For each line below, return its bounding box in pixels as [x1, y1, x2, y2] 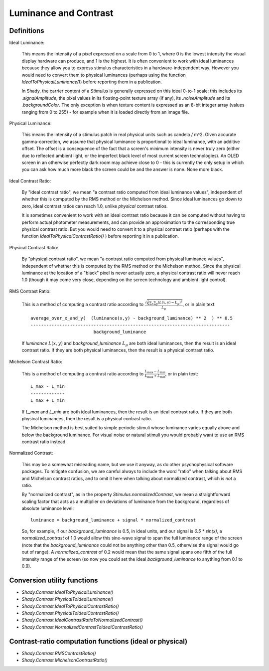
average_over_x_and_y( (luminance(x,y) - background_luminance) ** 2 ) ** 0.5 [30, 315, 233, 321]
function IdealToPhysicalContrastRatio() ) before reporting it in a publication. [21, 233, 179, 239]
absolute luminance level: [21, 505, 74, 511]
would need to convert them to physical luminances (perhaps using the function [21, 72, 186, 78]
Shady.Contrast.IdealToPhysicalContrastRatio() [21, 603, 119, 609]
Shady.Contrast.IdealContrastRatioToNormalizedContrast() [21, 617, 143, 623]
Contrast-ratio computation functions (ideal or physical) [9, 637, 188, 646]
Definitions [9, 26, 44, 35]
